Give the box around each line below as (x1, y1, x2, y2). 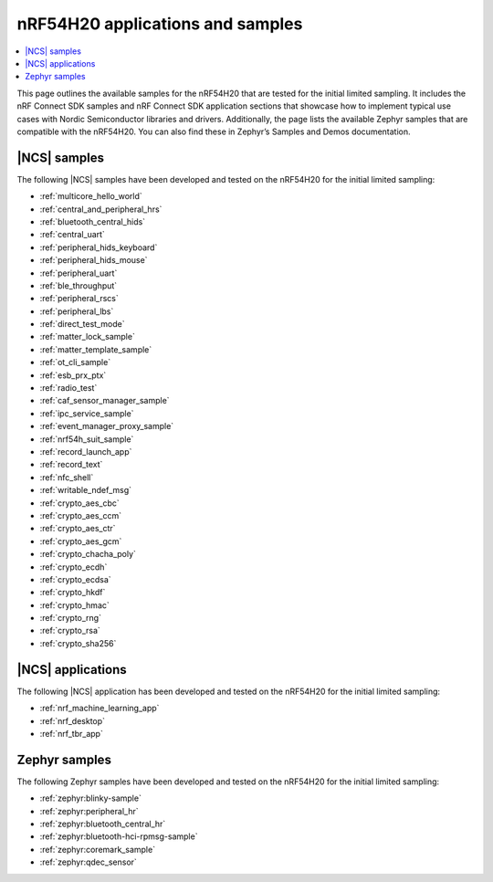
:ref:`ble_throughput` (39, 279, 118, 291)
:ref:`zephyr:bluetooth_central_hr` (39, 818, 166, 830)
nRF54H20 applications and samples (16, 14, 303, 34)
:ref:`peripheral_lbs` (39, 306, 114, 317)
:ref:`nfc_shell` (39, 471, 94, 483)
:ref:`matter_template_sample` (39, 343, 152, 355)
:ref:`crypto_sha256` (39, 637, 117, 648)
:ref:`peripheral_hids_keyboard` (39, 242, 158, 253)
